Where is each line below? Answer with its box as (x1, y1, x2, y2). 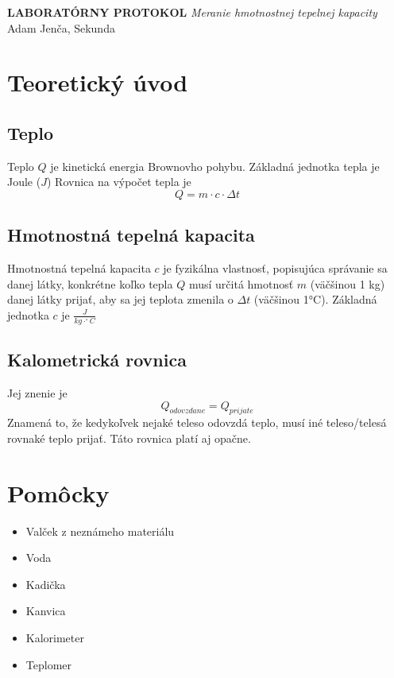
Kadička (25, 575, 66, 592)
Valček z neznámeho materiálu (25, 522, 175, 539)
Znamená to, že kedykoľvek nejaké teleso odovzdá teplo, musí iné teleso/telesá (7, 414, 387, 431)
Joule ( (7, 173, 41, 190)
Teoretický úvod (7, 66, 188, 99)
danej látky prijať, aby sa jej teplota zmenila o (7, 291, 234, 308)
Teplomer (25, 656, 72, 672)
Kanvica (25, 602, 66, 619)
